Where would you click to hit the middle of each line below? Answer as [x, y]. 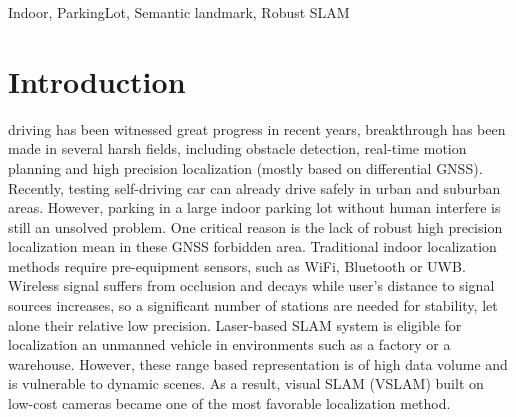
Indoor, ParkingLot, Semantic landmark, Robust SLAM [179, 12]
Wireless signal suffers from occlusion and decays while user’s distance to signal [251, 285]
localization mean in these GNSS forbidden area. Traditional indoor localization [252, 246]
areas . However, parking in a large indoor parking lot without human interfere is [254, 207]
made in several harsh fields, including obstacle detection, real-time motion [237, 148]
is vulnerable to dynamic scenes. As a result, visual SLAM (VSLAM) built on [246, 383]
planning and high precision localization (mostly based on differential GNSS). [245, 167]
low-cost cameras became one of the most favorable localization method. [229, 403]
